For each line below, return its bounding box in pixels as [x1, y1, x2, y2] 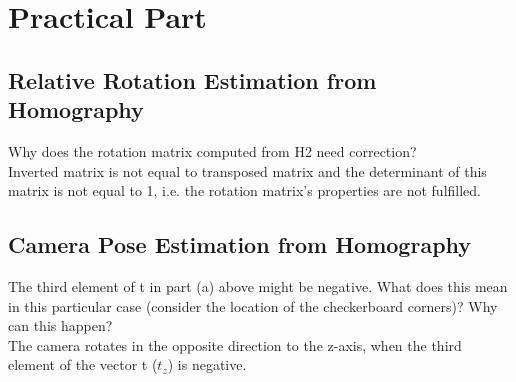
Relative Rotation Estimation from [8, 64, 377, 95]
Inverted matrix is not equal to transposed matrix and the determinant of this [8, 160, 487, 181]
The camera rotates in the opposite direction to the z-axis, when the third [8, 334, 462, 355]
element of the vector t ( [8, 354, 158, 375]
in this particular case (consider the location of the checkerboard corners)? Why [8, 295, 498, 316]
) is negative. [167, 354, 247, 375]
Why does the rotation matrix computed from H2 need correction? [8, 140, 417, 161]
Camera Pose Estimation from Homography [8, 229, 472, 260]
